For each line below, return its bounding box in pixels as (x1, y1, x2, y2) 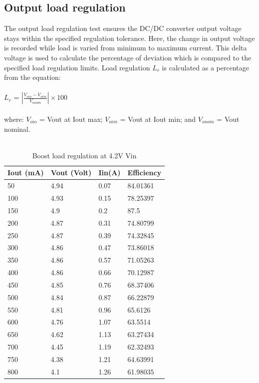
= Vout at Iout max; (39, 113, 103, 124)
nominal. (4, 123, 30, 134)
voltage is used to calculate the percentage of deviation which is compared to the (4, 52, 252, 62)
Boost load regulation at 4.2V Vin (32, 150, 137, 160)
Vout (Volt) (50, 167, 92, 178)
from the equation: (4, 72, 61, 82)
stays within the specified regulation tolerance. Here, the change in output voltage (4, 32, 255, 43)
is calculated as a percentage (162, 62, 249, 72)
